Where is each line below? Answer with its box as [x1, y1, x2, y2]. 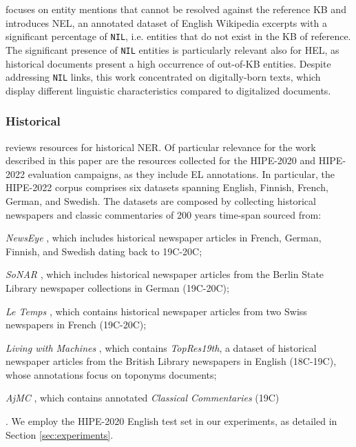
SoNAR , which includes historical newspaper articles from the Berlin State [6, 267, 324, 281]
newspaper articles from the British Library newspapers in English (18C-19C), [6, 354, 337, 368]
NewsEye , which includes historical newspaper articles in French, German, [6, 230, 322, 245]
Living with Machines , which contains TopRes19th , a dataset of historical [6, 340, 317, 355]
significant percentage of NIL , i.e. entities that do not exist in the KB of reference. [6, 29, 351, 43]
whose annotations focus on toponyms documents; [6, 367, 217, 381]
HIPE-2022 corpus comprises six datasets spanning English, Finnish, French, [6, 180, 328, 195]
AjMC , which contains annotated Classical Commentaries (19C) [6, 390, 280, 405]
